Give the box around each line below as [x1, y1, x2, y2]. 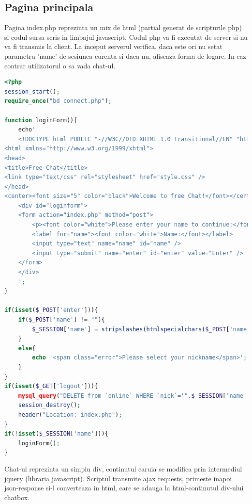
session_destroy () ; [18, 402, 81, 409]
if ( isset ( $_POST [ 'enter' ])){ [4, 307, 98, 314]
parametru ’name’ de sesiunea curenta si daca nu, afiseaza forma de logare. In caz [4, 50, 246, 61]
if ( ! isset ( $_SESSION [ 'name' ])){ [4, 430, 108, 438]
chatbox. [4, 492, 30, 502]
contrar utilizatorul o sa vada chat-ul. [4, 60, 116, 70]
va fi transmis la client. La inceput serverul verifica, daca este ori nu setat [4, 41, 222, 51]
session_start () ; [4, 88, 60, 95]
